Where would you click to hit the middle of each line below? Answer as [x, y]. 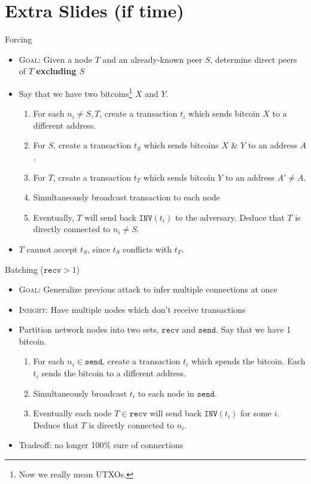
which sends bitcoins [181, 145]
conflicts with [147, 249]
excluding [56, 71]
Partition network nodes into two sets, [89, 329]
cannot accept [52, 249]
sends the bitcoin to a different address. [114, 373]
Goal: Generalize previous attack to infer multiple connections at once [148, 289]
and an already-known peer [153, 59]
